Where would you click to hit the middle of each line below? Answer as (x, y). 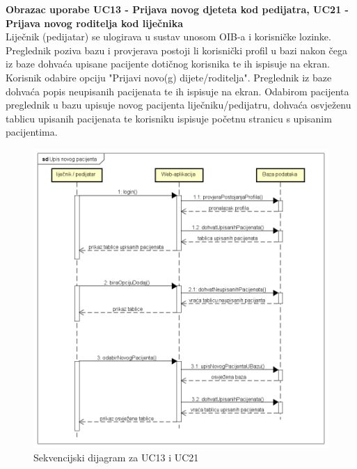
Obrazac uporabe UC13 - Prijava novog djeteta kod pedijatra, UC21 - (177, 9)
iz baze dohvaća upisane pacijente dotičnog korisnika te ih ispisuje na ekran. (168, 64)
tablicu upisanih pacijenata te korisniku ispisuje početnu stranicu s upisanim (169, 118)
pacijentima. (32, 132)
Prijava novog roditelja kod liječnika (94, 23)
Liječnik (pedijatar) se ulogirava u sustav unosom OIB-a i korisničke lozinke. (168, 37)
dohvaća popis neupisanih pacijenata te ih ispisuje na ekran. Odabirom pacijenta (177, 91)
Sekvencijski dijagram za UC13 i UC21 (116, 458)
